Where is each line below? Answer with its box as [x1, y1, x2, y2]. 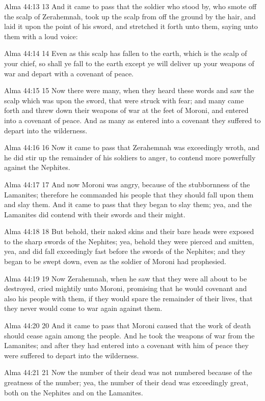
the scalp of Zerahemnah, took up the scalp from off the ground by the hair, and [4, 11, 256, 21]
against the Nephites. [4, 162, 70, 173]
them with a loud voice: [4, 31, 78, 41]
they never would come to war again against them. [4, 303, 163, 313]
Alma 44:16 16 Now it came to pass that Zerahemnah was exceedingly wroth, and [4, 142, 260, 153]
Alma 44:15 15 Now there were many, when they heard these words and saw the [4, 85, 254, 96]
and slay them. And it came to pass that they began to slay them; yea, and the [4, 199, 252, 210]
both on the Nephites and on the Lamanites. [4, 387, 143, 397]
